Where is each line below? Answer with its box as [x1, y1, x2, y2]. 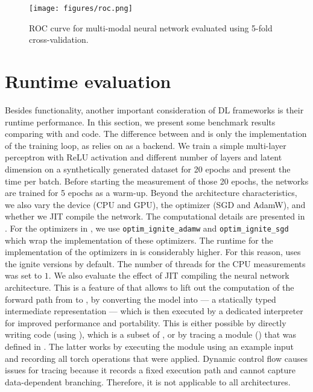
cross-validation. [29, 33, 89, 46]
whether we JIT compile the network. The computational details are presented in [5, 210, 305, 223]
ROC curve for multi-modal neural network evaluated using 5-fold [29, 21, 273, 34]
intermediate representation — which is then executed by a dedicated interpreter [5, 305, 303, 317]
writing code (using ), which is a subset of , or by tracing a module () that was [5, 328, 297, 341]
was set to [5, 269, 42, 282]
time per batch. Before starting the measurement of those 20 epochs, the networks [5, 174, 309, 187]
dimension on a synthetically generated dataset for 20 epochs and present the [5, 162, 291, 175]
